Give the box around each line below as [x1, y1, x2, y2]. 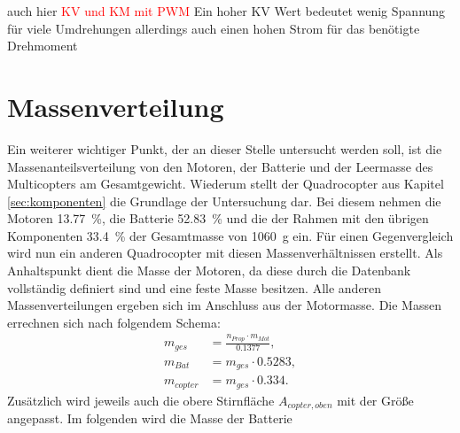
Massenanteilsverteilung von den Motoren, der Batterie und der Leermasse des [7, 157, 433, 175]
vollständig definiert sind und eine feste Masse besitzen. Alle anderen [7, 278, 382, 297]
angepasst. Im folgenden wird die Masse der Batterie [7, 409, 292, 428]
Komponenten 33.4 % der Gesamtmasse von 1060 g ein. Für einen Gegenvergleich [7, 226, 454, 244]
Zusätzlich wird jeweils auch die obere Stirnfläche [7, 390, 275, 409]
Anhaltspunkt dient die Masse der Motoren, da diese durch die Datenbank [7, 261, 411, 280]
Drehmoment [7, 36, 78, 55]
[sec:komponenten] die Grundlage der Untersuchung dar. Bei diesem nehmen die [7, 191, 441, 210]
